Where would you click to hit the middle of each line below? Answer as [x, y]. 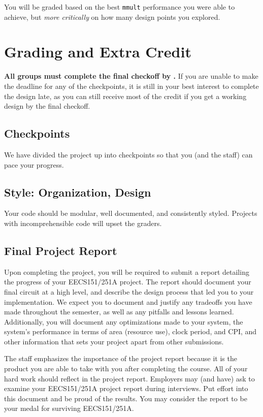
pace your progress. [34, 164]
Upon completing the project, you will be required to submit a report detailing [127, 271]
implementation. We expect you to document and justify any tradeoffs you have [128, 301]
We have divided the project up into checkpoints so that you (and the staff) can [128, 154]
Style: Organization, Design [78, 192]
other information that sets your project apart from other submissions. [114, 341]
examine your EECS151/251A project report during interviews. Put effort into [126, 388]
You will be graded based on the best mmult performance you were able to [120, 7]
